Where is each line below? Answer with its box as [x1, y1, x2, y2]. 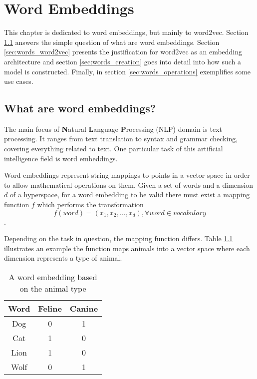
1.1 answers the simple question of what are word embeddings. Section [4, 36, 220, 47]
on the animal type [19, 283, 86, 295]
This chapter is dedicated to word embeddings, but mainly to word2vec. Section [4, 27, 249, 37]
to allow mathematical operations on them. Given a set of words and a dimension [4, 179, 254, 190]
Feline [38, 303, 62, 315]
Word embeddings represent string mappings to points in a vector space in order [4, 170, 250, 180]
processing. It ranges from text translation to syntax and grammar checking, [4, 133, 238, 144]
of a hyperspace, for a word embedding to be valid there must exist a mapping [9, 189, 250, 200]
